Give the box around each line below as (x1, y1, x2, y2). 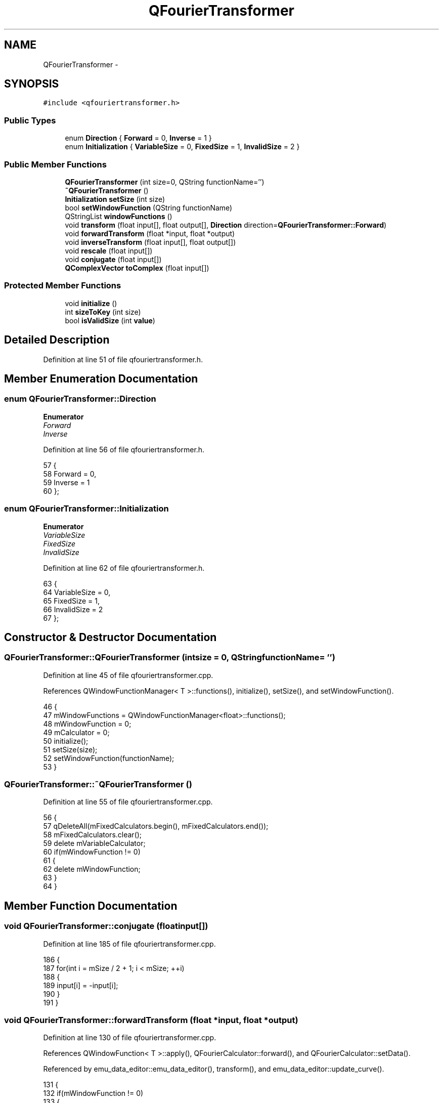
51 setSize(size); (43, 745, 98, 754)
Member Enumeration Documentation (4, 372, 198, 385)
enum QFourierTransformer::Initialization (4, 503, 169, 514)
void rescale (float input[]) (65, 246, 153, 255)
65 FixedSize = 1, (43, 596, 100, 605)
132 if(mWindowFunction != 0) (43, 1089, 144, 1098)
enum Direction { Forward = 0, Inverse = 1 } (65, 134, 212, 143)
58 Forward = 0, (43, 469, 97, 478)
